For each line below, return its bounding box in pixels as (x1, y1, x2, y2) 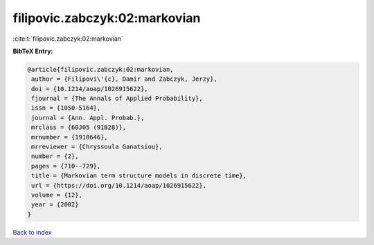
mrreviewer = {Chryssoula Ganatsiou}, (31, 143, 163, 151)
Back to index (12, 228, 52, 236)
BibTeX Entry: (12, 47, 53, 55)
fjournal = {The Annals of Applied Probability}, (31, 95, 204, 103)
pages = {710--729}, (31, 162, 101, 170)
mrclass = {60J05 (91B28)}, (31, 124, 127, 131)
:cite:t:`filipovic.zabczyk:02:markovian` (12, 35, 124, 43)
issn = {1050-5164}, (31, 104, 101, 112)
